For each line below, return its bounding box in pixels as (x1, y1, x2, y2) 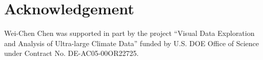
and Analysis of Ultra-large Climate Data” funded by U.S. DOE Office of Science (4, 37, 259, 48)
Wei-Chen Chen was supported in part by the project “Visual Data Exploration (4, 28, 255, 38)
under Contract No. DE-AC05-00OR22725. (4, 48, 139, 58)
